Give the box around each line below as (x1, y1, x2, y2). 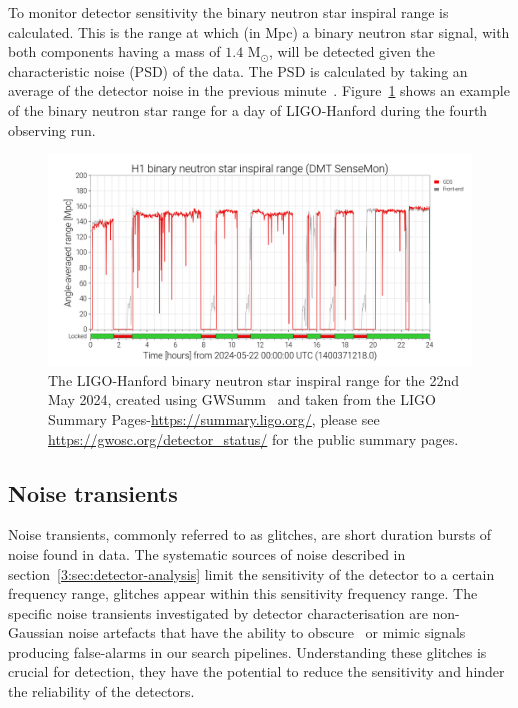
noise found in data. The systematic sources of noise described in (8, 543, 406, 564)
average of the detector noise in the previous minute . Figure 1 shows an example (8, 80, 510, 101)
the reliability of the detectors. (8, 681, 195, 702)
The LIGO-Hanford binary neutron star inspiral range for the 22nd (48, 369, 460, 390)
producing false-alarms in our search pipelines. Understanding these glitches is (8, 641, 487, 662)
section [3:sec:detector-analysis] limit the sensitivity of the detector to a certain (8, 563, 495, 584)
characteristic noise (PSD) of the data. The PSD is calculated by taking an (8, 60, 468, 81)
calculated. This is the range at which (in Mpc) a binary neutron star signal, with (8, 21, 510, 42)
